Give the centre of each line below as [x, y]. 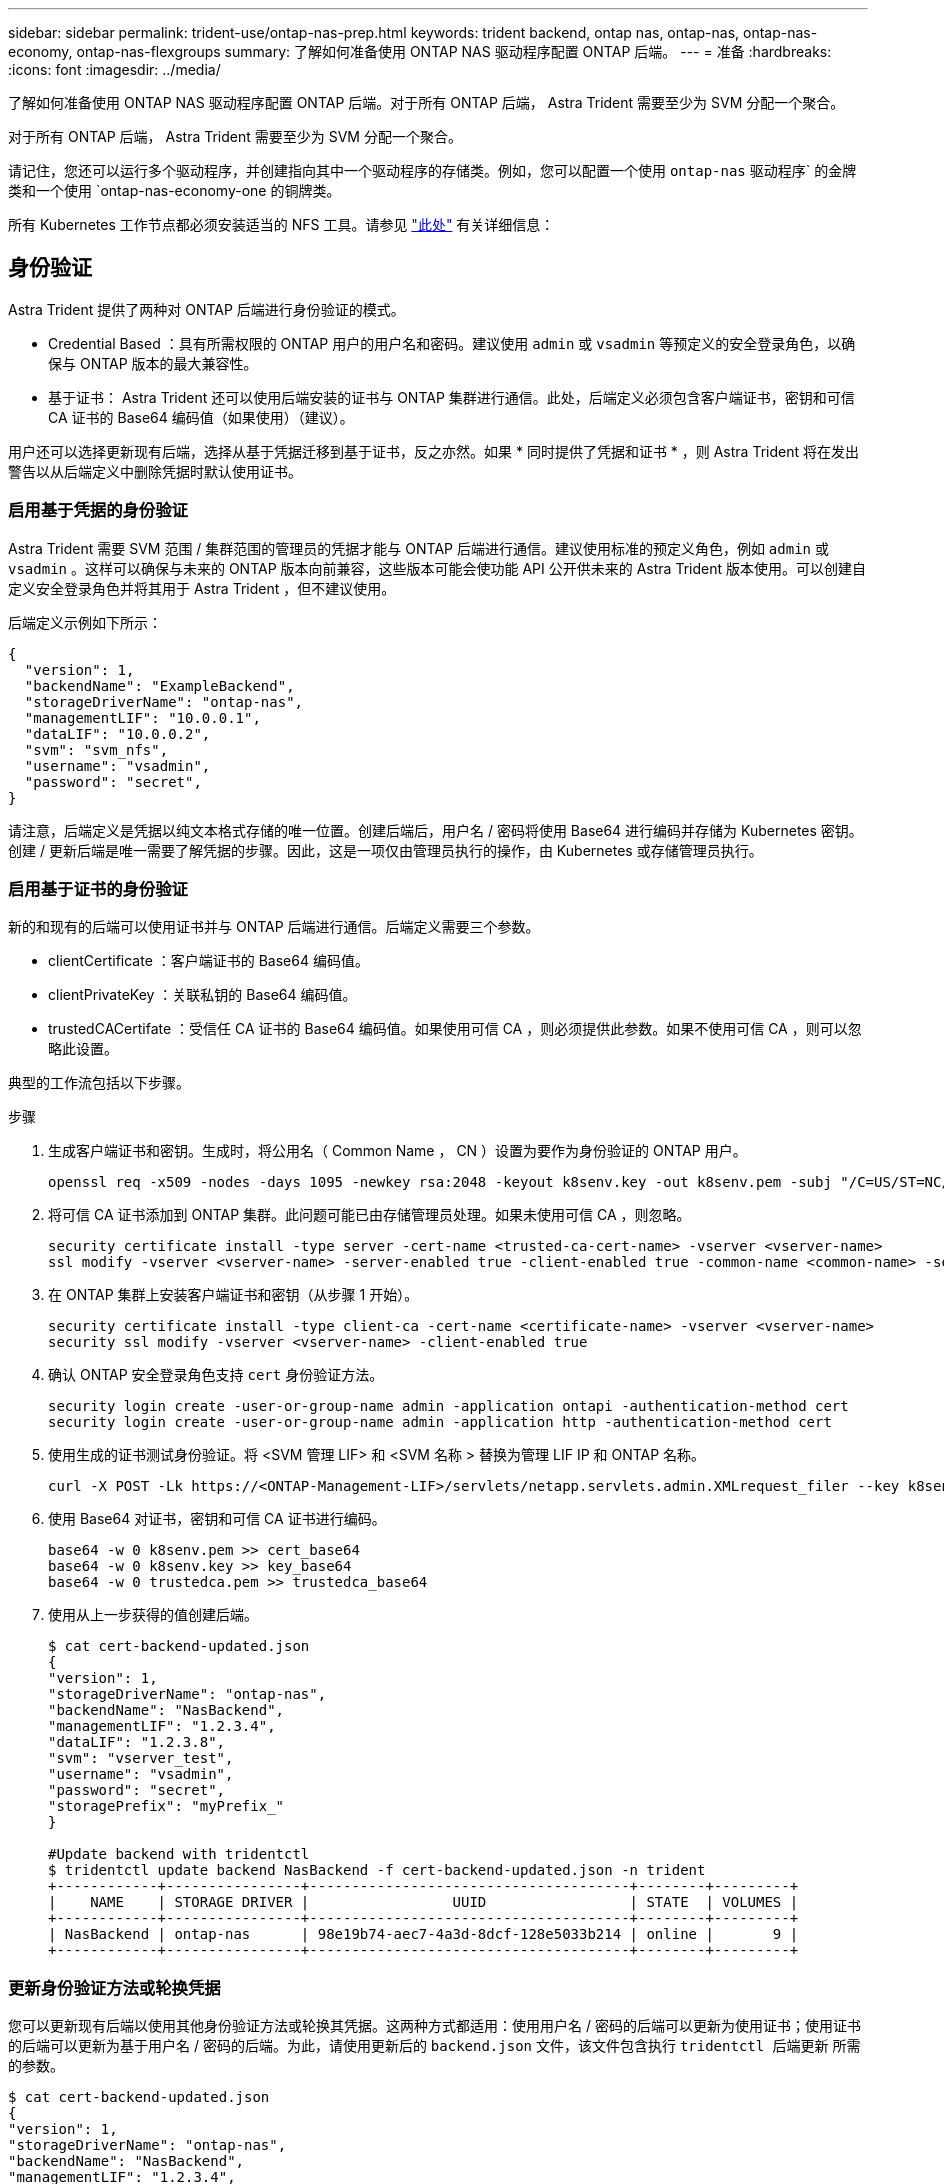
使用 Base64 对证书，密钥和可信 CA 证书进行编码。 [217, 1519]
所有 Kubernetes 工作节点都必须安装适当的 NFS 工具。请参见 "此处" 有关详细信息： [281, 224]
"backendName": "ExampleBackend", [159, 685]
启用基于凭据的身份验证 [98, 510]
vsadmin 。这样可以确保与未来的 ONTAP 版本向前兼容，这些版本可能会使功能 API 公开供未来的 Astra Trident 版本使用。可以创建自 [437, 568]
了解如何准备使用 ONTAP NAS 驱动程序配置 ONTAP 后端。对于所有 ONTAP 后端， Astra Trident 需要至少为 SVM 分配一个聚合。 [426, 102]
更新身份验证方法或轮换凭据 [114, 1987]
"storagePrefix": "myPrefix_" [166, 1806]
